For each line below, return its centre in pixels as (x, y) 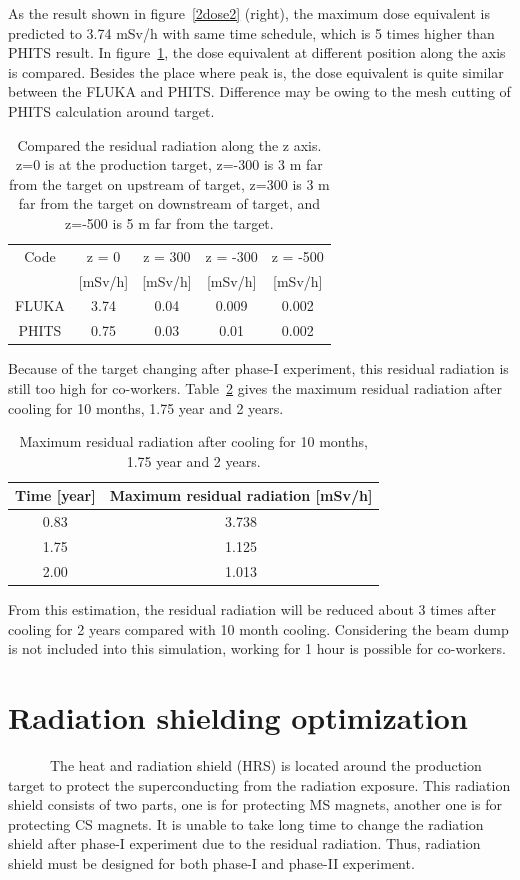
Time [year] (55, 495)
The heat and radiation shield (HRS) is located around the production (265, 764)
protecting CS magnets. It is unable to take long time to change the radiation (246, 823)
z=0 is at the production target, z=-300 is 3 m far (169, 164)
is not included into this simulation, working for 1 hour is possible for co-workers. (257, 648)
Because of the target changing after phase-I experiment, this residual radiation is (258, 368)
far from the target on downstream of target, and (169, 203)
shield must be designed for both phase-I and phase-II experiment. (211, 862)
